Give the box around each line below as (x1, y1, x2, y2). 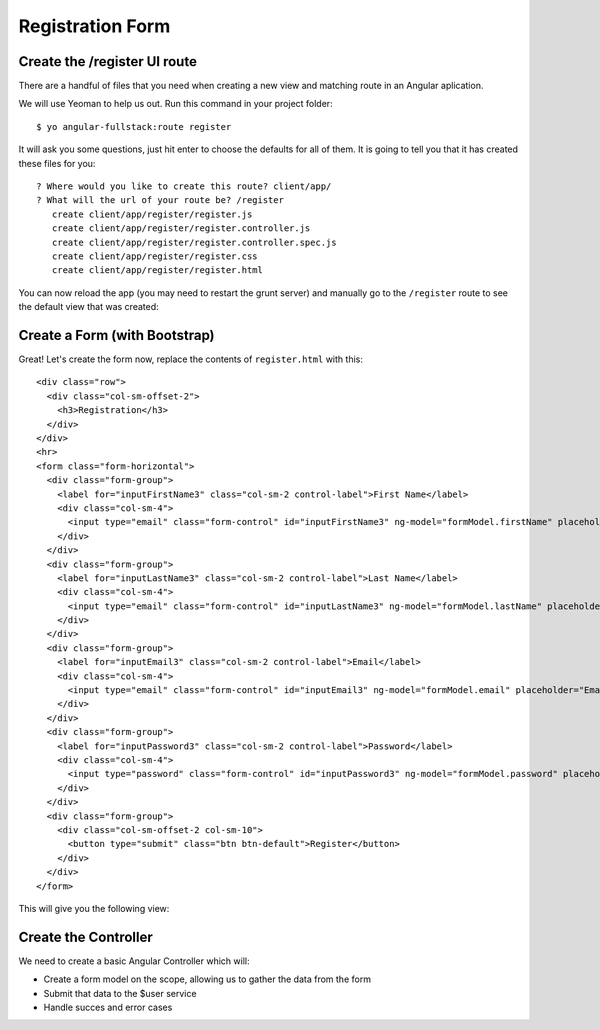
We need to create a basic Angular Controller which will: (18, 955, 250, 967)
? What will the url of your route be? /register (36, 195, 285, 206)
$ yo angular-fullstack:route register (36, 121, 232, 132)
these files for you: (18, 157, 96, 169)
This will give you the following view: (18, 902, 170, 914)
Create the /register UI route (18, 53, 197, 70)
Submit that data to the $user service (43, 987, 197, 999)
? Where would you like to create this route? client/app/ (36, 181, 332, 192)
